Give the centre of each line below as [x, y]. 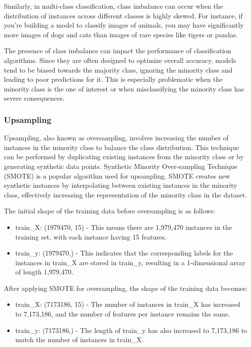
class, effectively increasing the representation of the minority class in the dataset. [125, 194]
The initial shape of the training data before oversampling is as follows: [110, 211]
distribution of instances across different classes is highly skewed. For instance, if [123, 15]
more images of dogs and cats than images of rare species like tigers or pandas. [121, 34]
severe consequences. [34, 98]
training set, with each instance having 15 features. [91, 236]
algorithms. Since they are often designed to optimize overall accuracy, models [120, 60]
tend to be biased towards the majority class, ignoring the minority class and [118, 69]
